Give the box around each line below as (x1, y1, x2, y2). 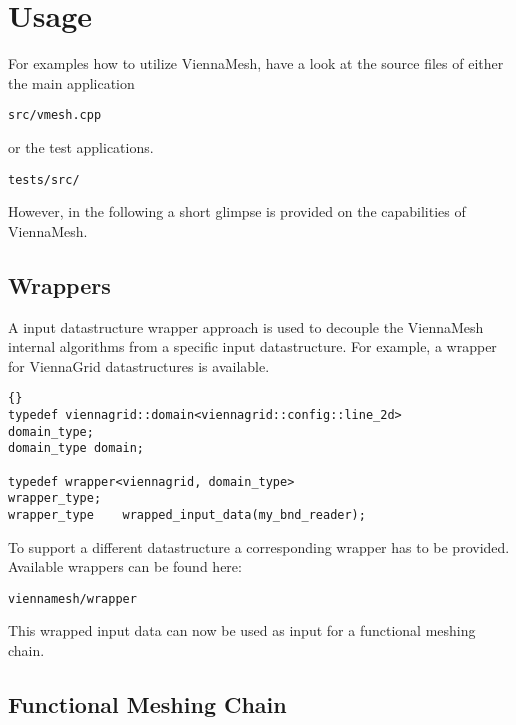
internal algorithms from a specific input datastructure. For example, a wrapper (8, 336, 497, 357)
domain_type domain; (8, 441, 145, 456)
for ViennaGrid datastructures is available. (8, 355, 270, 376)
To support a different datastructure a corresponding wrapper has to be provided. (8, 536, 510, 557)
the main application (8, 72, 135, 93)
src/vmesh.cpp (8, 108, 102, 123)
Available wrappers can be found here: (8, 556, 242, 577)
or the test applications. (8, 136, 154, 157)
